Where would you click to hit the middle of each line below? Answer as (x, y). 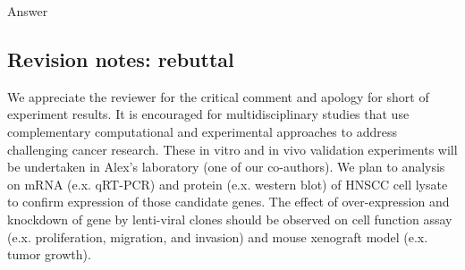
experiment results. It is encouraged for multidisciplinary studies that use (208, 114)
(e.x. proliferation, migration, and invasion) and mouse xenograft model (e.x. (218, 236)
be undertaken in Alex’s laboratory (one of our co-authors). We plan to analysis (226, 167)
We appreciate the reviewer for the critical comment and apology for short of (218, 96)
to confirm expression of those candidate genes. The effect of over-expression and (228, 202)
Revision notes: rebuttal (121, 59)
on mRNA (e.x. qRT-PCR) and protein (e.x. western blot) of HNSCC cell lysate (228, 184)
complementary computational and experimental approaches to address (202, 131)
